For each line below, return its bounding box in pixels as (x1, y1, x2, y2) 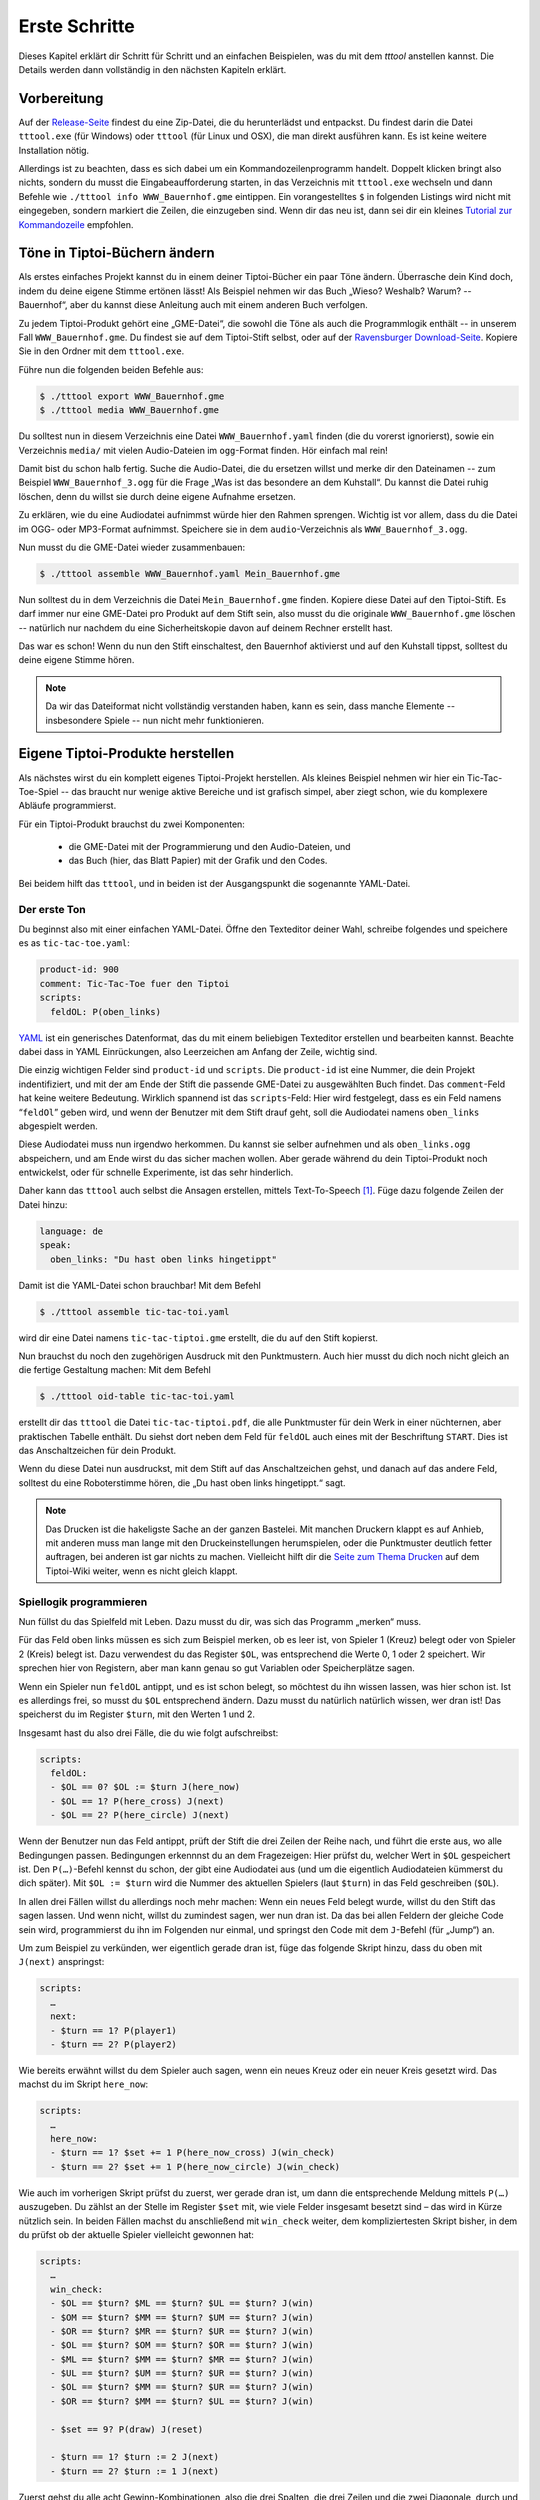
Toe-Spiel (18, 785, 59, 797)
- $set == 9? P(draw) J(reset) (50, 2423, 204, 2435)
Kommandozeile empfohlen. (18, 218, 134, 230)
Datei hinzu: (18, 1198, 68, 1210)
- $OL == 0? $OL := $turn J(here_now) (50, 1781, 240, 1793)
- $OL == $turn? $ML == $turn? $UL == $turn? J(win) (50, 2298, 314, 2309)
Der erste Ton (18, 902, 86, 916)
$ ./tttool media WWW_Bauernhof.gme (39, 405, 220, 416)
